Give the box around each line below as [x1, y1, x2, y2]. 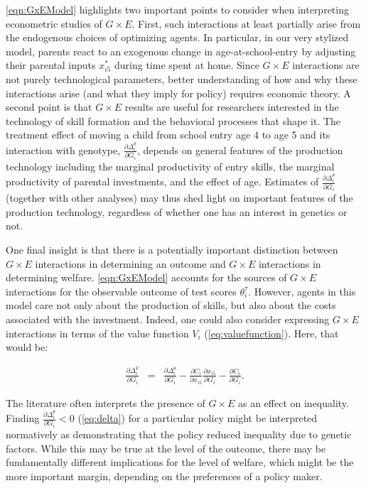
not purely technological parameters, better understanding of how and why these [6, 71, 357, 86]
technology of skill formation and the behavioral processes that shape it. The [6, 113, 341, 128]
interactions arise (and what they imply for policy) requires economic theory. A [6, 85, 351, 100]
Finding [6, 411, 40, 425]
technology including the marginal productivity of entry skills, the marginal [6, 158, 335, 173]
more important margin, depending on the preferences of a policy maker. [6, 468, 323, 483]
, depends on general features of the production [136, 142, 343, 157]
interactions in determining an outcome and [35, 256, 226, 271]
